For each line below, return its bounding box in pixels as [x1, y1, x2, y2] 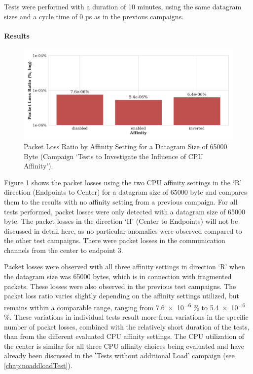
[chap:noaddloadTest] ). [4, 360, 72, 371]
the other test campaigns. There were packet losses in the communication [4, 235, 225, 246]
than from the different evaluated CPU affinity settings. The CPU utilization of [4, 331, 245, 341]
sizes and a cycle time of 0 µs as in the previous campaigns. [4, 11, 184, 21]
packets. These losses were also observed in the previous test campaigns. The [4, 281, 236, 291]
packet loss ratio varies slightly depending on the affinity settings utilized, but [4, 291, 239, 301]
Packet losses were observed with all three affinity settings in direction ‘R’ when [4, 261, 246, 272]
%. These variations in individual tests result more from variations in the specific [4, 312, 249, 322]
